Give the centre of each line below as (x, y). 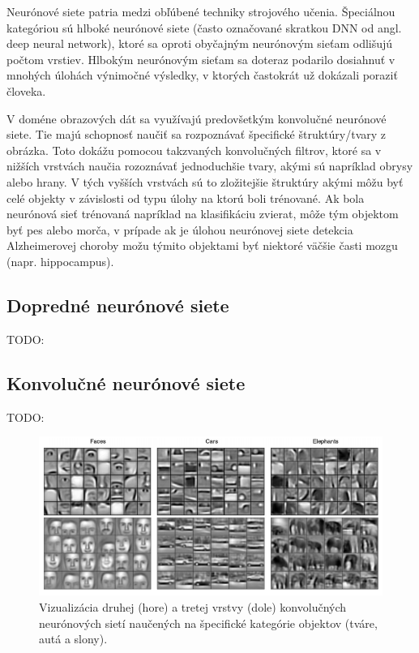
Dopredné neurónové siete (118, 305)
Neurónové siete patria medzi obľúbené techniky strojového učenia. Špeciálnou (201, 11)
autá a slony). (73, 639)
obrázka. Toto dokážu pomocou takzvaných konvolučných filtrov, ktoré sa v (194, 150)
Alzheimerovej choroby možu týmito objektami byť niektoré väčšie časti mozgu (202, 245)
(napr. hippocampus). (60, 261)
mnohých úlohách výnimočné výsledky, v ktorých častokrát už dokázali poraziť (202, 75)
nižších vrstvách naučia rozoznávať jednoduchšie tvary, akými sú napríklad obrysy (210, 166)
